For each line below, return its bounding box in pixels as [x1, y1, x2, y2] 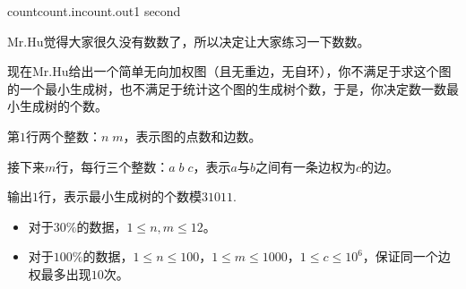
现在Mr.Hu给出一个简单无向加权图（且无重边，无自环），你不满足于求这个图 [7, 62, 452, 81]
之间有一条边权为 [255, 157, 356, 175]
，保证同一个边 [362, 247, 451, 266]
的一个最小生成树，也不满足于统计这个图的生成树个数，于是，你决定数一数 [7, 79, 446, 98]
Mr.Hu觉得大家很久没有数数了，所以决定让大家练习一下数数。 [7, 31, 370, 50]
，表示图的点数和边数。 [123, 126, 262, 145]
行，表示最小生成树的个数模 [39, 187, 202, 206]
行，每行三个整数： [56, 157, 169, 175]
